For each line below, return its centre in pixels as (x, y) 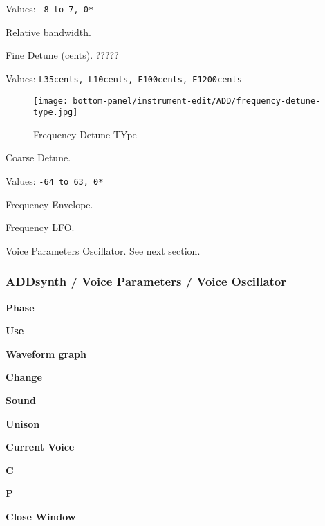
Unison (23, 423)
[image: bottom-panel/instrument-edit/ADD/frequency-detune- (177, 101)
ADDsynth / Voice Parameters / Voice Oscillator (146, 281)
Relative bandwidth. (48, 31)
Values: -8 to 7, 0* (50, 8)
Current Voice (40, 447)
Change (24, 377)
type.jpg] (56, 112)
